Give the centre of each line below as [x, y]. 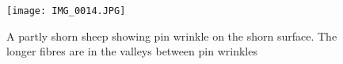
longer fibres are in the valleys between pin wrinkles [132, 51]
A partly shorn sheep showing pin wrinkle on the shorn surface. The [172, 36]
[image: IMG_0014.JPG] [66, 11]
